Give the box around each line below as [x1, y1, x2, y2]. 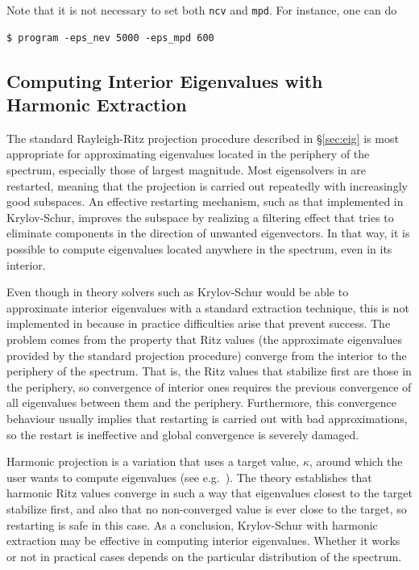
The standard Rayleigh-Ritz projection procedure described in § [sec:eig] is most [6, 129, 399, 146]
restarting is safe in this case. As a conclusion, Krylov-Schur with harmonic [6, 516, 378, 533]
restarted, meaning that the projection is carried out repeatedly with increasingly [6, 177, 408, 194]
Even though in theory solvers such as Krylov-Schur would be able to [6, 283, 349, 300]
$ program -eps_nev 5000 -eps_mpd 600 [6, 31, 214, 44]
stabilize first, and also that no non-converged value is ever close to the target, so [6, 500, 407, 517]
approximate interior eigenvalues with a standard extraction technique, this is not [6, 299, 409, 316]
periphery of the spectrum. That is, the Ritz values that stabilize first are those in [6, 363, 412, 379]
